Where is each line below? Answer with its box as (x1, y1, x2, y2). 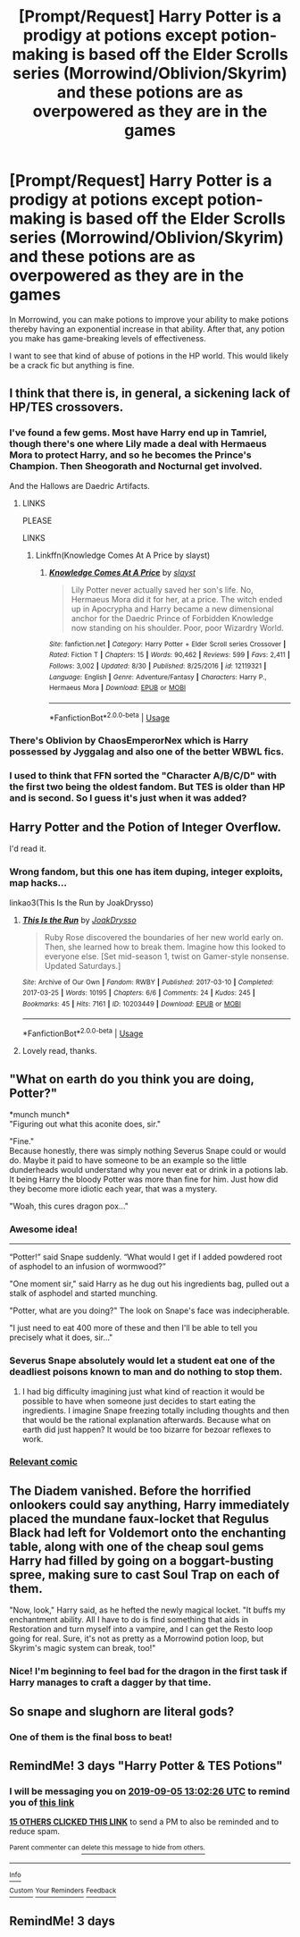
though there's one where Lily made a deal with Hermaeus (9, 438, 267, 451)
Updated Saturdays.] (44, 960, 121, 971)
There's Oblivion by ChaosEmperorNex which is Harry (9, 735, 249, 747)
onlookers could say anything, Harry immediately (9, 1497, 290, 1512)
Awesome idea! (9, 1223, 78, 1235)
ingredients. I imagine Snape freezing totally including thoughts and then (21, 1405, 290, 1416)
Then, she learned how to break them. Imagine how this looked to (44, 941, 286, 952)
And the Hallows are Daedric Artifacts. (9, 480, 150, 491)
